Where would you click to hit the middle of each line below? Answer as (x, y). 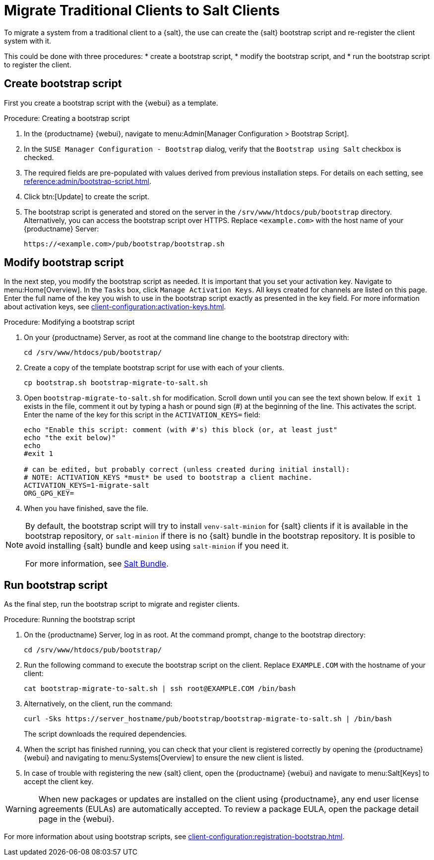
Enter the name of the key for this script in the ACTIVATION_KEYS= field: (142, 415)
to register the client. (38, 64)
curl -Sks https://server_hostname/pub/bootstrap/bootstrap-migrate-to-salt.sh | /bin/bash (208, 719)
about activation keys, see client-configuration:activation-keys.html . (115, 307)
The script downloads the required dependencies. (105, 734)
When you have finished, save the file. (86, 509)
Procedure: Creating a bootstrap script (67, 118)
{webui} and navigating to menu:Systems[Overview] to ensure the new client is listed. (164, 758)
